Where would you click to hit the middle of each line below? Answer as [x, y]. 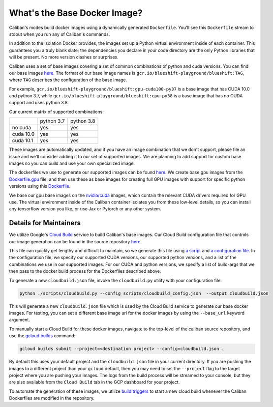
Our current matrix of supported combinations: [57, 112]
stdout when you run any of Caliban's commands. [60, 34]
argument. [20, 320]
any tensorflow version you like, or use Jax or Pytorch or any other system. [85, 209]
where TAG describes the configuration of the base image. [68, 80]
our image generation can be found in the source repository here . [76, 241]
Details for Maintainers [45, 223]
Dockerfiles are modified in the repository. [52, 398]
